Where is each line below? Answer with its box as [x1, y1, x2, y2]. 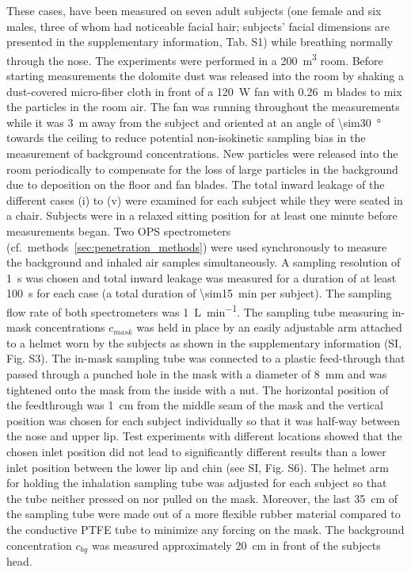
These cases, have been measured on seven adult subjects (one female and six [6, 2, 382, 18]
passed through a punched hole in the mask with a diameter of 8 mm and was [6, 365, 387, 382]
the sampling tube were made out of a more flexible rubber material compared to [6, 505, 401, 522]
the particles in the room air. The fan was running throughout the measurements [6, 98, 400, 115]
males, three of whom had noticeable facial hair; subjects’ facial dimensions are [6, 17, 390, 34]
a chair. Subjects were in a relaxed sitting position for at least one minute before [6, 207, 398, 224]
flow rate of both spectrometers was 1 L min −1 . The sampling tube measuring [6, 301, 389, 320]
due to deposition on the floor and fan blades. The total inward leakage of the [6, 176, 385, 193]
